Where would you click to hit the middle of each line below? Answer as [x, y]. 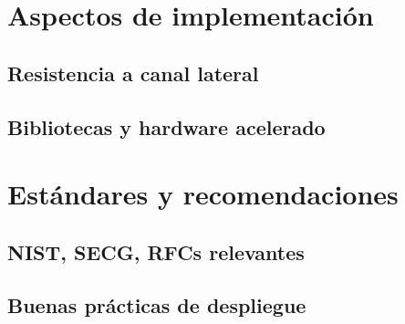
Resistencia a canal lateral [133, 73]
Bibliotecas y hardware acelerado [166, 126]
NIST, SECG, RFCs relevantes [156, 251]
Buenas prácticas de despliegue [157, 305]
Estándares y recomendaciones [203, 194]
